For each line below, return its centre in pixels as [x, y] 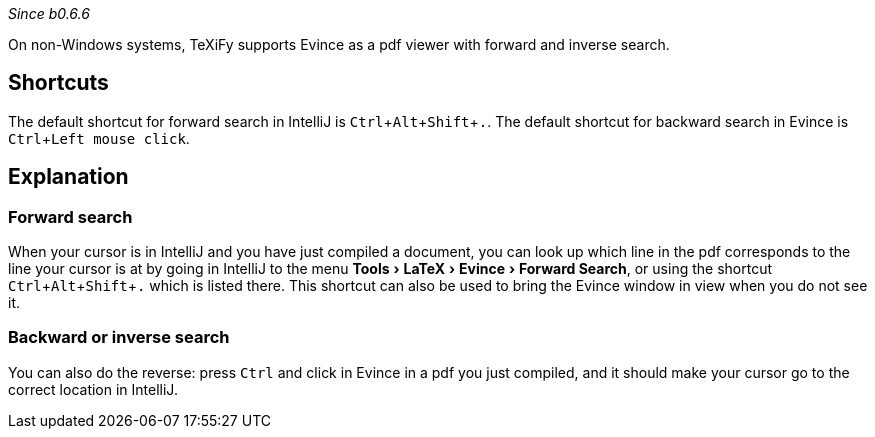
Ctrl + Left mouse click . [99, 138]
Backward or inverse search [119, 337]
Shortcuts [58, 83]
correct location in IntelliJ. [93, 389]
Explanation [68, 177]
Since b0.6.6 [49, 13]
